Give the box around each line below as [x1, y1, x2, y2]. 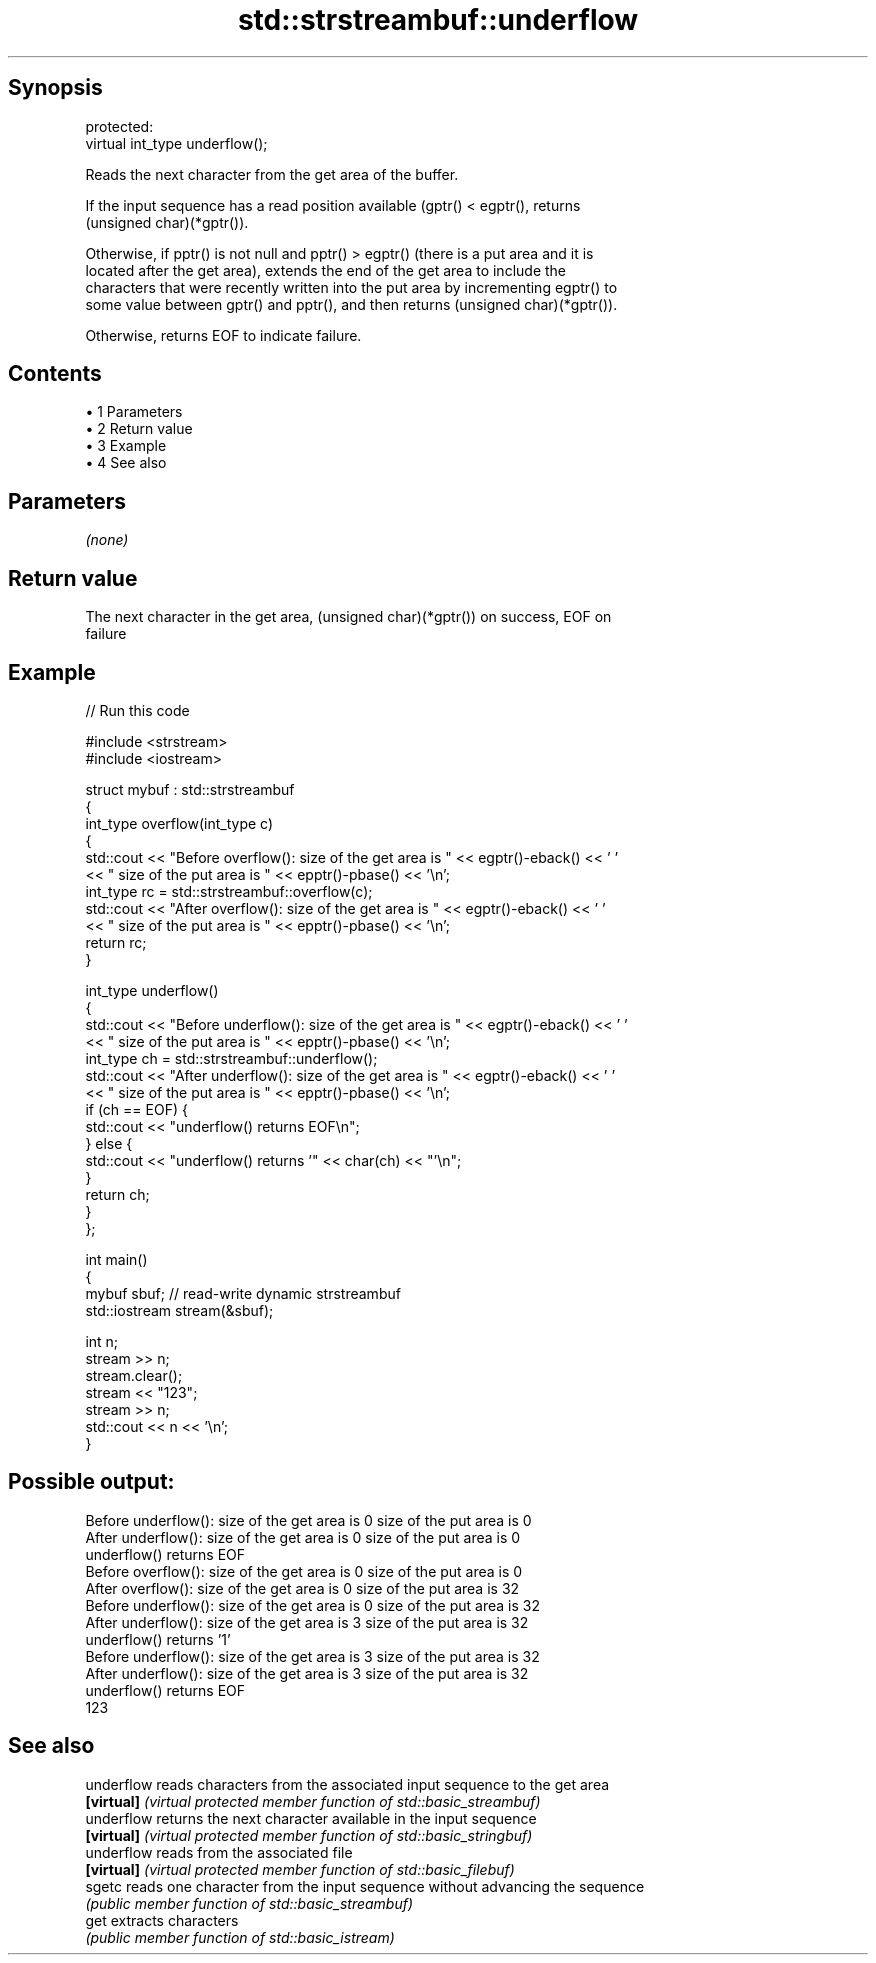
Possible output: [8, 1469, 175, 1495]
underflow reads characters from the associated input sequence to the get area [85, 1775, 610, 1793]
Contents [8, 361, 102, 387]
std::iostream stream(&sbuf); [85, 1301, 274, 1319]
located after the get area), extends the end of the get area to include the [85, 261, 566, 279]
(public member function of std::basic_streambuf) [85, 1894, 414, 1912]
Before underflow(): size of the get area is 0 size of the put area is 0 [85, 1511, 532, 1529]
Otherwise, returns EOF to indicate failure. [85, 326, 362, 344]
